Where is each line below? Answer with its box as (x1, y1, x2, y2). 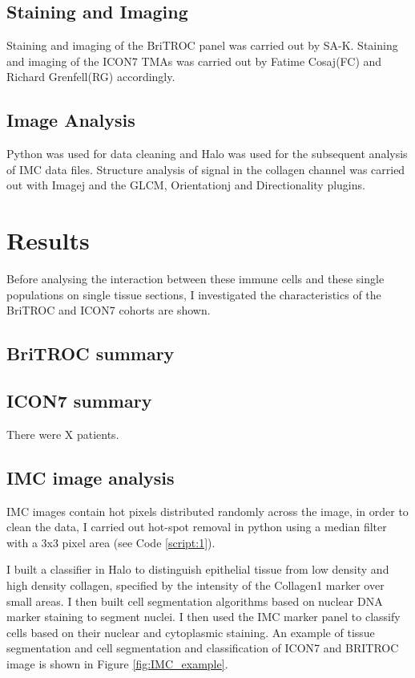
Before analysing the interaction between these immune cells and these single (6, 270, 385, 287)
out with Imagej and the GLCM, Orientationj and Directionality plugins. (6, 177, 365, 193)
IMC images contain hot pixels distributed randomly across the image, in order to (6, 502, 409, 519)
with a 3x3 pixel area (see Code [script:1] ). (6, 534, 216, 550)
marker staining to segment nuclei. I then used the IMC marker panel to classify (6, 608, 401, 625)
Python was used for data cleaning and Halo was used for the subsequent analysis (6, 145, 408, 162)
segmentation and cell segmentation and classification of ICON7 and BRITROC (6, 639, 399, 656)
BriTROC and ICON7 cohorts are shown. (6, 302, 211, 319)
